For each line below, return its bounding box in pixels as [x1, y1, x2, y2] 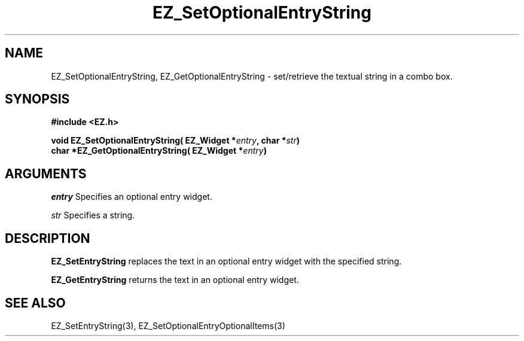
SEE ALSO [5, 295, 66, 310]
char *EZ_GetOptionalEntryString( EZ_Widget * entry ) [51, 145, 267, 156]
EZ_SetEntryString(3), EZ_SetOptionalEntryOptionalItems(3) [51, 320, 285, 331]
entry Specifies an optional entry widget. [51, 191, 212, 202]
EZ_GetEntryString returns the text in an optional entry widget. [51, 275, 299, 285]
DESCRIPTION [5, 230, 90, 246]
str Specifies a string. [51, 210, 135, 221]
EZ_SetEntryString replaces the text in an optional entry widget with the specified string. [51, 256, 402, 267]
